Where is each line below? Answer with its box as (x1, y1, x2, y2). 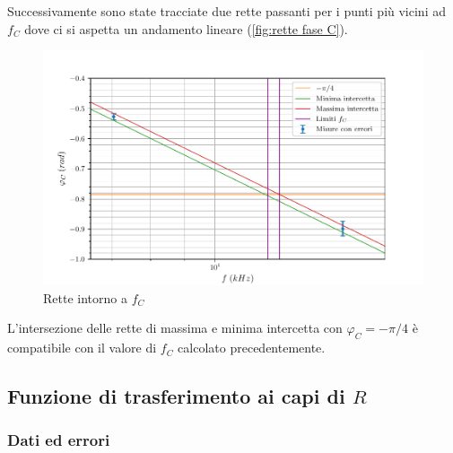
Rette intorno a (43, 288, 127, 307)
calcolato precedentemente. (178, 338, 326, 357)
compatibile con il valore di (7, 338, 157, 357)
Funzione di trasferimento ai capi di (7, 382, 345, 410)
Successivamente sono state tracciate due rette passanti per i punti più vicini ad (7, 2, 446, 20)
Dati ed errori (7, 429, 110, 451)
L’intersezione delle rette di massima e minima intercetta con (7, 318, 343, 337)
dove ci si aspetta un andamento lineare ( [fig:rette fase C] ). (24, 19, 348, 38)
